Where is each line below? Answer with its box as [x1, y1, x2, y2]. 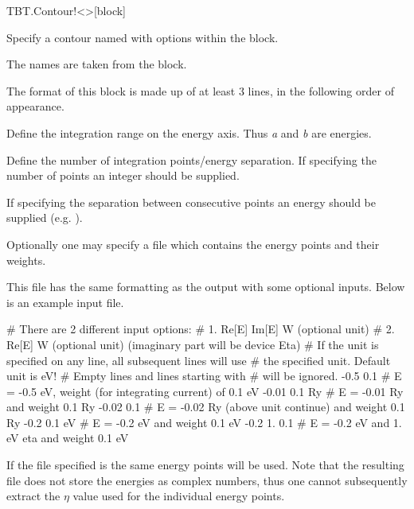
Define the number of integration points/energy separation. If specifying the [6, 151, 377, 168]
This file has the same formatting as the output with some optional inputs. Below [6, 278, 405, 295]
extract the [6, 488, 61, 504]
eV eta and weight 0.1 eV [6, 429, 129, 446]
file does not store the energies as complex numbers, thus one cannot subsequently [6, 472, 408, 488]
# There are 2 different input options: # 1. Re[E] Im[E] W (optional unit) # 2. [6, 321, 395, 337]
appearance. [6, 98, 64, 115]
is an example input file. [6, 293, 124, 310]
